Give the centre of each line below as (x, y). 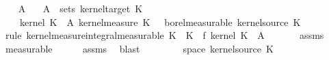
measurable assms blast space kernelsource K (139, 48)
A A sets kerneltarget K (80, 8)
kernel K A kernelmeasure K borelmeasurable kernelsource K (160, 21)
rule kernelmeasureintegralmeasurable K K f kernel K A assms (164, 35)
